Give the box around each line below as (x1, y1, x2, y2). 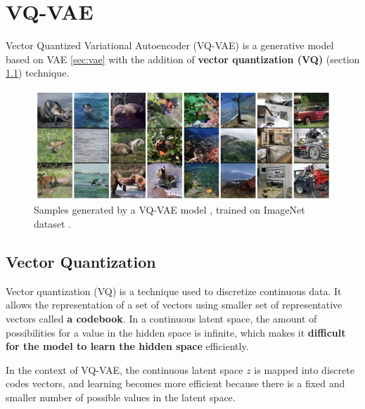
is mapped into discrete (254, 362, 354, 377)
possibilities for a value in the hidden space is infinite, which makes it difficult (6, 325, 346, 339)
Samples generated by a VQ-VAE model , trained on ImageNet (34, 202, 305, 217)
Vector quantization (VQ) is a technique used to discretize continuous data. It (6, 283, 342, 298)
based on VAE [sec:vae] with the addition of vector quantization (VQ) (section (6, 51, 360, 66)
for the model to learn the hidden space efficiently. (6, 339, 249, 353)
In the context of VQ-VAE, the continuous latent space (6, 362, 243, 377)
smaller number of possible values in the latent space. (6, 389, 236, 404)
